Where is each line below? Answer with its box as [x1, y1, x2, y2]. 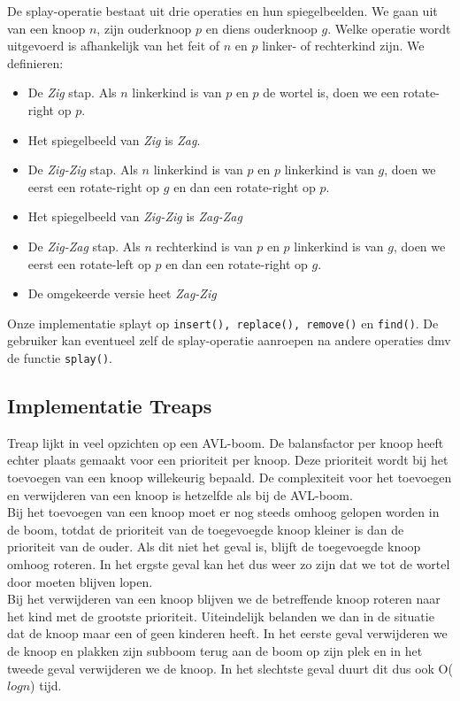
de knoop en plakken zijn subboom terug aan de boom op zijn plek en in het [7, 641, 423, 659]
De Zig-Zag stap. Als [27, 236, 141, 255]
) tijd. [30, 676, 62, 695]
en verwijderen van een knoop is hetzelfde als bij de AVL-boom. [7, 485, 353, 504]
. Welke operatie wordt [327, 19, 451, 37]
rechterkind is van [156, 236, 253, 255]
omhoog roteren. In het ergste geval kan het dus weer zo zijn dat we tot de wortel [7, 554, 450, 573]
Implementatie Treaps [7, 392, 212, 420]
